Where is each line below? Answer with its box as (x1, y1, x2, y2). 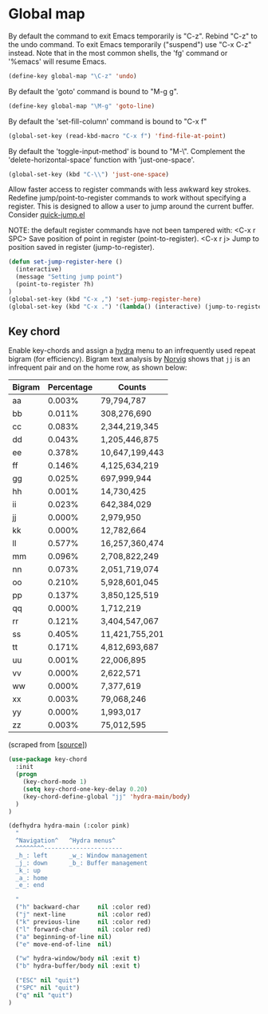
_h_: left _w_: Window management (15, 851, 148, 859)
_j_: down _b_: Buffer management (15, 859, 148, 867)
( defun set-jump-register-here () (8, 258, 124, 266)
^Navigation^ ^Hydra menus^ (15, 837, 116, 845)
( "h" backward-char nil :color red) (15, 903, 152, 911)
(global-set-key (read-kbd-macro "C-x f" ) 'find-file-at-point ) (8, 132, 227, 140)
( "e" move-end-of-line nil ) (15, 940, 112, 949)
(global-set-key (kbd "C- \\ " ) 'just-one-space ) (8, 170, 170, 178)
